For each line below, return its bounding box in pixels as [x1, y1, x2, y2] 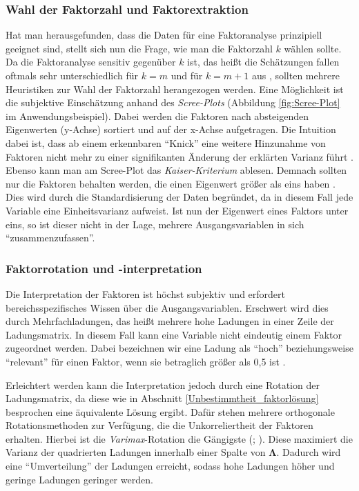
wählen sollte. [284, 41, 342, 55]
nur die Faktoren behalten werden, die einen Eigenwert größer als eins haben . [6, 176, 336, 190]
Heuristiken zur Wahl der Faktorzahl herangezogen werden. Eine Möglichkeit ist [6, 81, 344, 96]
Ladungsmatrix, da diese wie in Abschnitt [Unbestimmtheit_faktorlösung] [6, 391, 319, 405]
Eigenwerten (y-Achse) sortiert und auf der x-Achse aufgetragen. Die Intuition [6, 122, 336, 137]
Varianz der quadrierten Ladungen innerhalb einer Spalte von [6, 445, 266, 459]
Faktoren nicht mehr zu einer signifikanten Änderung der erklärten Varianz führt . [6, 149, 353, 163]
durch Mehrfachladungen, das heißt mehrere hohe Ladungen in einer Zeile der [6, 314, 334, 328]
